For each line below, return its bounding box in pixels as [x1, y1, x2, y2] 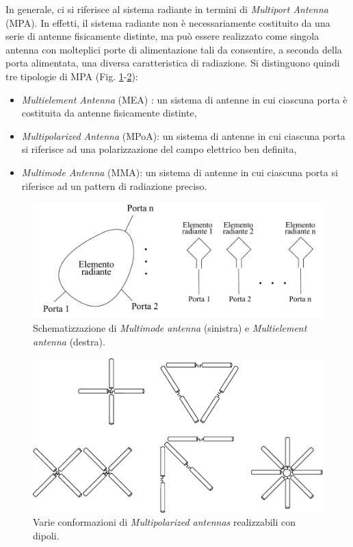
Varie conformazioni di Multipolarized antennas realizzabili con [33, 515, 296, 529]
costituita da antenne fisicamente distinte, [21, 106, 197, 120]
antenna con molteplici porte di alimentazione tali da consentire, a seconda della [5, 42, 342, 56]
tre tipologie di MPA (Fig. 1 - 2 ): [5, 69, 138, 83]
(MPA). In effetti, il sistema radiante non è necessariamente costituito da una [5, 15, 330, 29]
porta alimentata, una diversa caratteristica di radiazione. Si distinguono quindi [5, 56, 340, 70]
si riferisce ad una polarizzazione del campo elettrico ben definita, [21, 142, 297, 156]
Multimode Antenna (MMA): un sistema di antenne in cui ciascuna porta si [21, 165, 338, 179]
